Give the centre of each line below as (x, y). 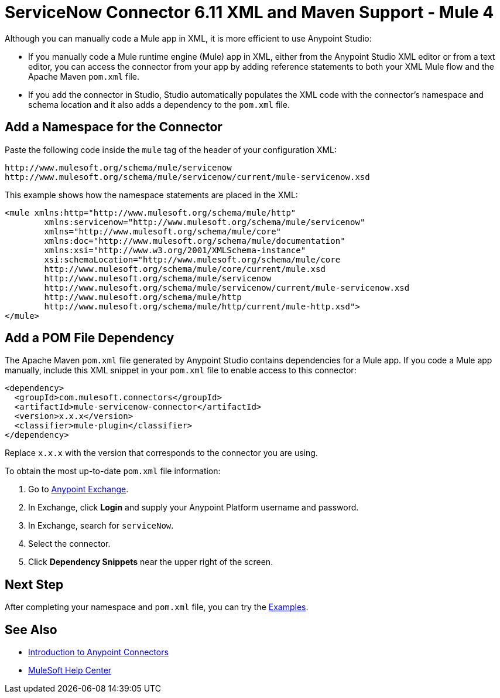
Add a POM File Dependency (90, 338)
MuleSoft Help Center (70, 670)
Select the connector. (69, 544)
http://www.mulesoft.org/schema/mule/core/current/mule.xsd (185, 269)
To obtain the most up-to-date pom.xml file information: (113, 471)
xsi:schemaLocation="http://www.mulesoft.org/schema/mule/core (192, 259)
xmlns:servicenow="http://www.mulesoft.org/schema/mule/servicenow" (205, 222)
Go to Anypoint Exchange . (78, 489)
